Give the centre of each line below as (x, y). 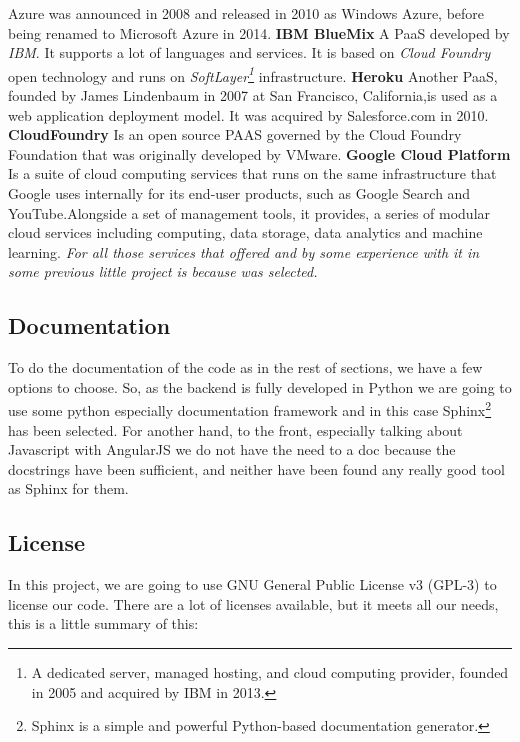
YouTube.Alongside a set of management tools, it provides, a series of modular (249, 212)
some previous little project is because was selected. (163, 271)
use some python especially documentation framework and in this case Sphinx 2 (250, 409)
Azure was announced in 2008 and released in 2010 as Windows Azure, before (246, 13)
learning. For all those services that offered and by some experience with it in (244, 251)
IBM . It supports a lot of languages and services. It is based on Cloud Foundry (249, 52)
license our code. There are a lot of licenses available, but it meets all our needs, (253, 603)
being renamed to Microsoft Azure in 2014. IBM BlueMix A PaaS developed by (259, 32)
